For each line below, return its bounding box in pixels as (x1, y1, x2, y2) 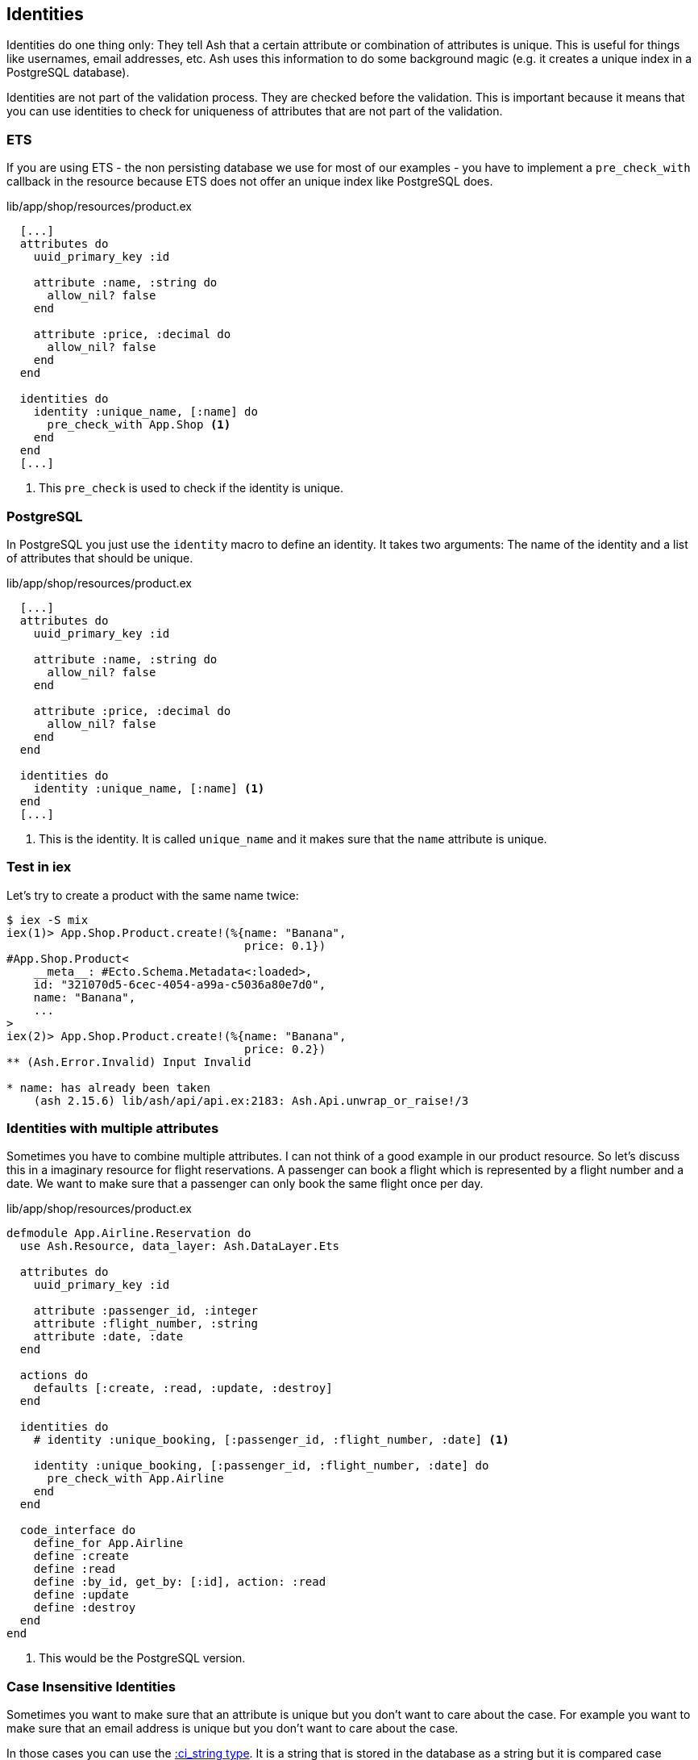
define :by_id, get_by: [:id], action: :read (33, 1575, 326, 1589)
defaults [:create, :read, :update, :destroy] (33, 1382, 333, 1395)
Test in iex (6, 859, 72, 876)
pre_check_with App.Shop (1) (47, 418, 231, 432)
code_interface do (19, 1524, 136, 1537)
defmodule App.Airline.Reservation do (6, 1227, 251, 1240)
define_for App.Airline (33, 1536, 184, 1550)
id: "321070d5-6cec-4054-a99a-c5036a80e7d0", (33, 977, 326, 991)
